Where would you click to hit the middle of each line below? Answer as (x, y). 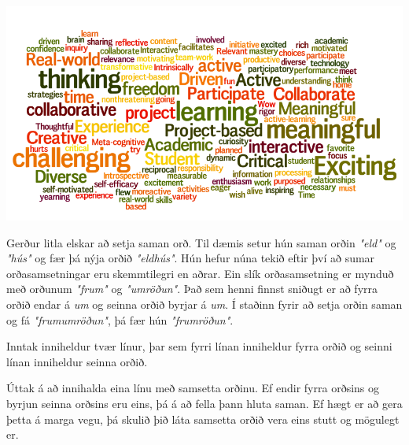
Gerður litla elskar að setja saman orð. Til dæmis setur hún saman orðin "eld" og (201, 242)
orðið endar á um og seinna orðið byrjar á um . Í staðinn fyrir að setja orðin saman (204, 304)
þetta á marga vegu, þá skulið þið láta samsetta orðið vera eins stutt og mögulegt (203, 419)
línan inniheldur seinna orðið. (77, 361)
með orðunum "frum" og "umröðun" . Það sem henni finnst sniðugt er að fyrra (192, 289)
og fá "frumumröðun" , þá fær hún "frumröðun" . (120, 319)
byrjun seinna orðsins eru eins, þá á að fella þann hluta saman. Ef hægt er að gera (204, 404)
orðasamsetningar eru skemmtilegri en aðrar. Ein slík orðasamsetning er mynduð (200, 273)
